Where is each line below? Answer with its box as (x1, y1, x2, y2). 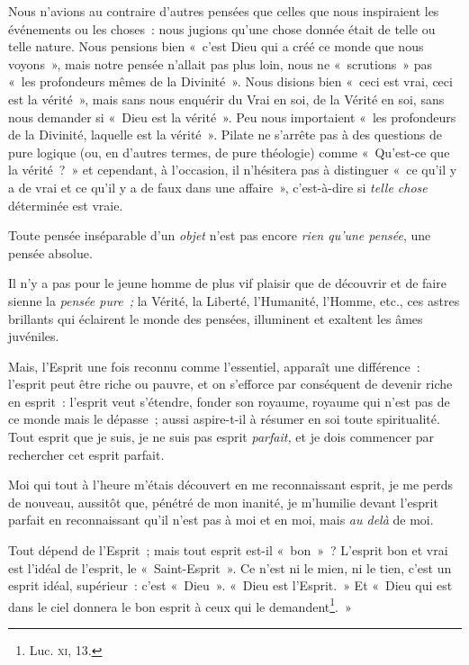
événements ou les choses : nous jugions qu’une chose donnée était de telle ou (8, 19, 436, 38)
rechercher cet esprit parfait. (8, 445, 165, 463)
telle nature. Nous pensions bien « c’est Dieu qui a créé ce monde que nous (8, 37, 424, 56)
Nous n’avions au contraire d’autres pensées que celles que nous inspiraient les (8, 2, 439, 20)
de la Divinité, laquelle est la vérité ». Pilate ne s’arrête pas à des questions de (8, 125, 442, 144)
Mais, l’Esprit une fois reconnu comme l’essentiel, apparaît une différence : (8, 356, 420, 375)
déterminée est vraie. (8, 195, 123, 214)
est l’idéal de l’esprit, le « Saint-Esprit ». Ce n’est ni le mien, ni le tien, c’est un (8, 558, 452, 577)
